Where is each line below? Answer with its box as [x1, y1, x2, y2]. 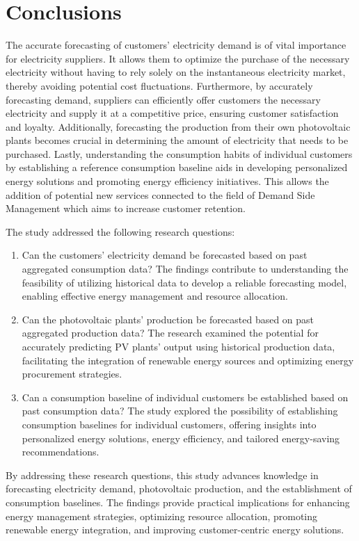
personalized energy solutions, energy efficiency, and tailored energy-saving [22, 430, 340, 445]
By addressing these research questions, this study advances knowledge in [6, 467, 319, 482]
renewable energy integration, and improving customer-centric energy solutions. [6, 522, 344, 537]
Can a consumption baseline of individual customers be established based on [22, 389, 349, 404]
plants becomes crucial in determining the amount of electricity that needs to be [6, 133, 349, 147]
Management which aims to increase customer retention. [6, 201, 246, 216]
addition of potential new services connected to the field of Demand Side [6, 187, 315, 202]
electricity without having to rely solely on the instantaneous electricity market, [6, 65, 346, 79]
